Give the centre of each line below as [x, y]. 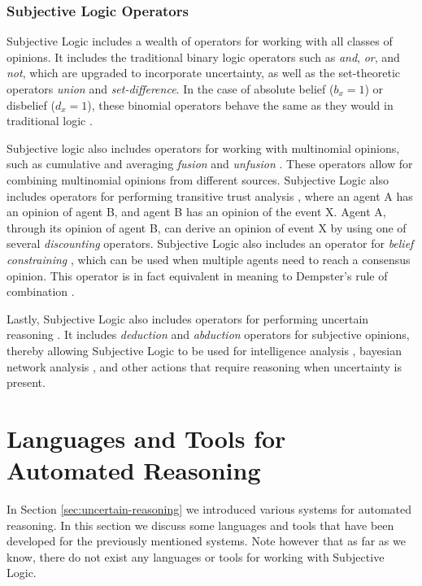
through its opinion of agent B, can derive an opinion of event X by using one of [207, 227]
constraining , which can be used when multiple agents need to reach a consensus [209, 259]
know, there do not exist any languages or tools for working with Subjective [196, 556]
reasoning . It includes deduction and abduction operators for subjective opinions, [208, 334]
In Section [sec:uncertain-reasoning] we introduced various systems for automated [209, 509]
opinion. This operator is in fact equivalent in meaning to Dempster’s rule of [197, 275]
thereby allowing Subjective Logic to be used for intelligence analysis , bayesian [204, 350]
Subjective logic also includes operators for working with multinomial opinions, [203, 148]
